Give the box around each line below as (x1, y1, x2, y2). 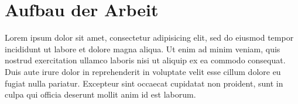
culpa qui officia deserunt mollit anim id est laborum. (5, 88, 196, 101)
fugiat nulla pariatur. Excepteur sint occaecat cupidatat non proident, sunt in (5, 77, 283, 89)
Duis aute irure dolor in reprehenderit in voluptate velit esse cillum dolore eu (5, 65, 281, 77)
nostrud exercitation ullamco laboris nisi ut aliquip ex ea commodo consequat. (5, 54, 286, 66)
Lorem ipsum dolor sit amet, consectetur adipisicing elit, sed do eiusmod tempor (5, 31, 294, 44)
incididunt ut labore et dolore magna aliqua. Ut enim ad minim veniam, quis (5, 42, 280, 55)
